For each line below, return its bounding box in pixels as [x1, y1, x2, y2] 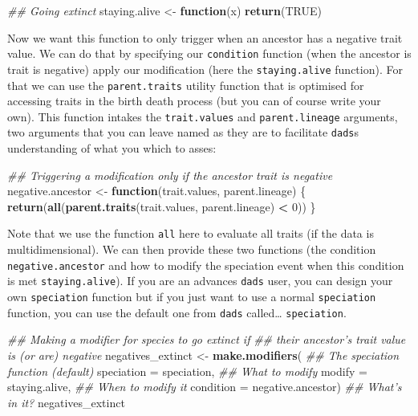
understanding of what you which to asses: [7, 140, 217, 157]
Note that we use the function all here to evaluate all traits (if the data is [7, 225, 374, 242]
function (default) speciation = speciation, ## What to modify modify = [7, 362, 367, 379]
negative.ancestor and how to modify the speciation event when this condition [7, 256, 404, 273]
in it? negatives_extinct [7, 394, 125, 410]
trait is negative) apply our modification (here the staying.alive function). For [7, 60, 403, 77]
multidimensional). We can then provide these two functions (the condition [7, 241, 376, 258]
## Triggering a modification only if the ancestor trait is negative [7, 166, 333, 183]
